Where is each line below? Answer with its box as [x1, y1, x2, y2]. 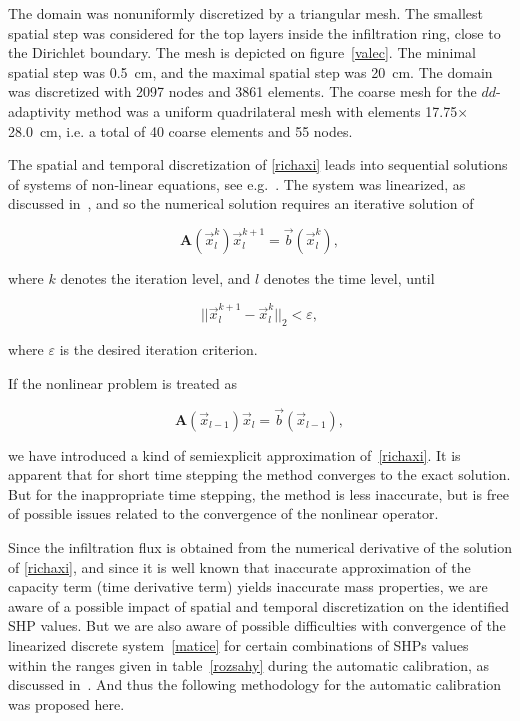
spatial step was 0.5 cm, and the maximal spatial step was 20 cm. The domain [8, 61, 493, 82]
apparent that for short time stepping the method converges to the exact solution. [8, 464, 511, 485]
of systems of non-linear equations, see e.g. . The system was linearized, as [8, 173, 466, 194]
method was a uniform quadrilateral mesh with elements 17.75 [75, 100, 458, 121]
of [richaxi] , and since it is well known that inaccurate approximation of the [8, 556, 471, 577]
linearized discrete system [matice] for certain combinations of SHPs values [8, 635, 469, 656]
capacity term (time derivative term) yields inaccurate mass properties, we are [8, 576, 488, 597]
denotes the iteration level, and [60, 268, 251, 289]
